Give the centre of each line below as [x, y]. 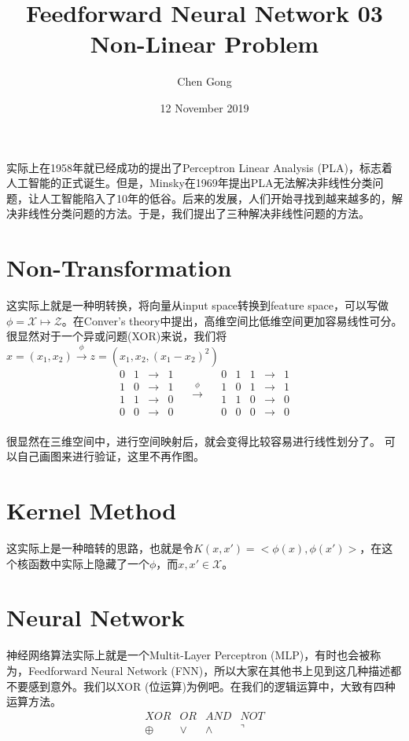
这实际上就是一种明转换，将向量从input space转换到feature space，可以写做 [197, 305]
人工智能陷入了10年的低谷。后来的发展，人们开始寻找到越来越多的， [215, 198]
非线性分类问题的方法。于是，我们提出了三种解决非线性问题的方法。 [193, 213]
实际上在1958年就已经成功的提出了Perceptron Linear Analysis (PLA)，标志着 [200, 167]
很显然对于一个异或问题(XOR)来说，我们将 [117, 336]
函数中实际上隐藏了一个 [88, 563]
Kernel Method [92, 510]
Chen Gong [204, 81]
